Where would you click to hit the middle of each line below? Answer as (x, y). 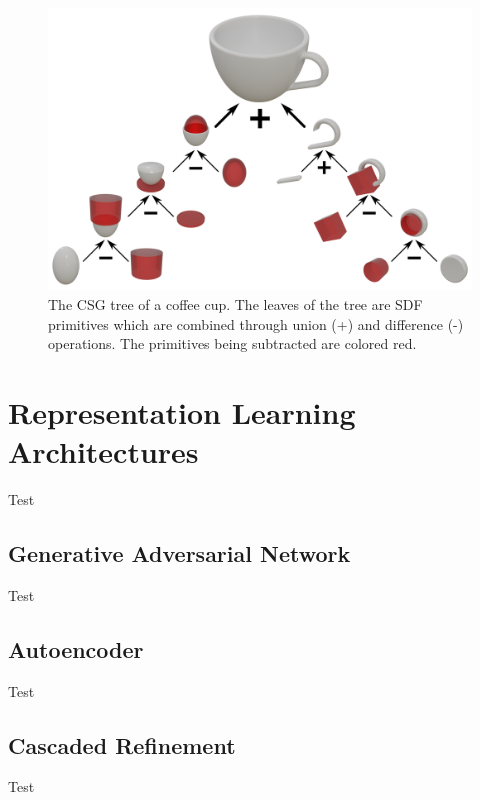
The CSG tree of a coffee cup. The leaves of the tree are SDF (235, 303)
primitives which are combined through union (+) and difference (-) (256, 323)
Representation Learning (182, 411)
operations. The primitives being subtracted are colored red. (232, 343)
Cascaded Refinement (122, 744)
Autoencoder (76, 648)
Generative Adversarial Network (179, 553)
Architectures (103, 451)
